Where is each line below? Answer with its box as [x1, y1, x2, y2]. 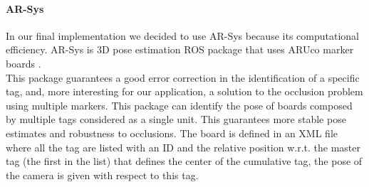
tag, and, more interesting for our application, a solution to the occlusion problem [6, 84, 363, 99]
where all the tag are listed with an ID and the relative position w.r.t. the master [6, 139, 360, 154]
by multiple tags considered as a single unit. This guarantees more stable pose [6, 112, 346, 127]
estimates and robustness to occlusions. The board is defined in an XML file [6, 125, 338, 140]
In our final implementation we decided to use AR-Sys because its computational [6, 28, 359, 43]
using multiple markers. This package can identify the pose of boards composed [6, 97, 353, 112]
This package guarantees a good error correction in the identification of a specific [6, 70, 360, 85]
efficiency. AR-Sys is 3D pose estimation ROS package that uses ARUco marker [6, 42, 354, 57]
